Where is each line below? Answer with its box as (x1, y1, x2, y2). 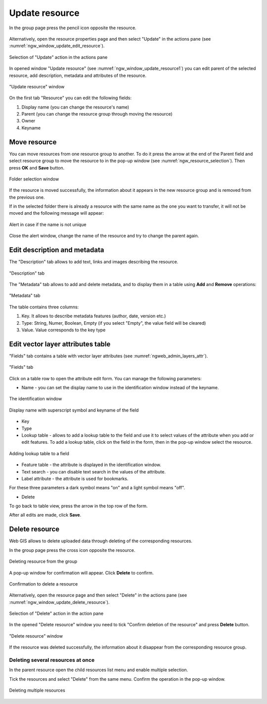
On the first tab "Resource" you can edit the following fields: (9, 95, 132, 101)
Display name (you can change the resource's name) (21, 104, 130, 110)
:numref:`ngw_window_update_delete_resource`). (9, 599, 110, 605)
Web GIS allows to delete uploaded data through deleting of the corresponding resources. (9, 538, 193, 544)
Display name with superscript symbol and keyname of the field (9, 407, 139, 413)
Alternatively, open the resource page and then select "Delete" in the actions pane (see (9, 592, 187, 598)
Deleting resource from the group (9, 558, 78, 565)
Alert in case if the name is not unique (9, 221, 87, 228)
